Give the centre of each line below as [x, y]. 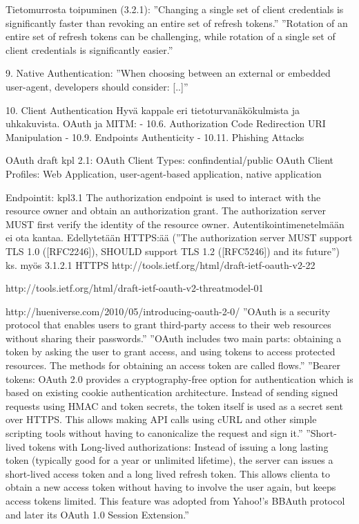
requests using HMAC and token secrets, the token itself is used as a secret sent [174, 405]
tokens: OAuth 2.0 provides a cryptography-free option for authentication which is [179, 378]
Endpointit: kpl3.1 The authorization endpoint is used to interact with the [163, 197]
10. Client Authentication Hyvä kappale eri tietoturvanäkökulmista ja [153, 110]
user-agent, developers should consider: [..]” [97, 86]
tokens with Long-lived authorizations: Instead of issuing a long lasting [178, 446]
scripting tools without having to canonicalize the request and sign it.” [154, 433]
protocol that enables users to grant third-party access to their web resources [168, 325]
